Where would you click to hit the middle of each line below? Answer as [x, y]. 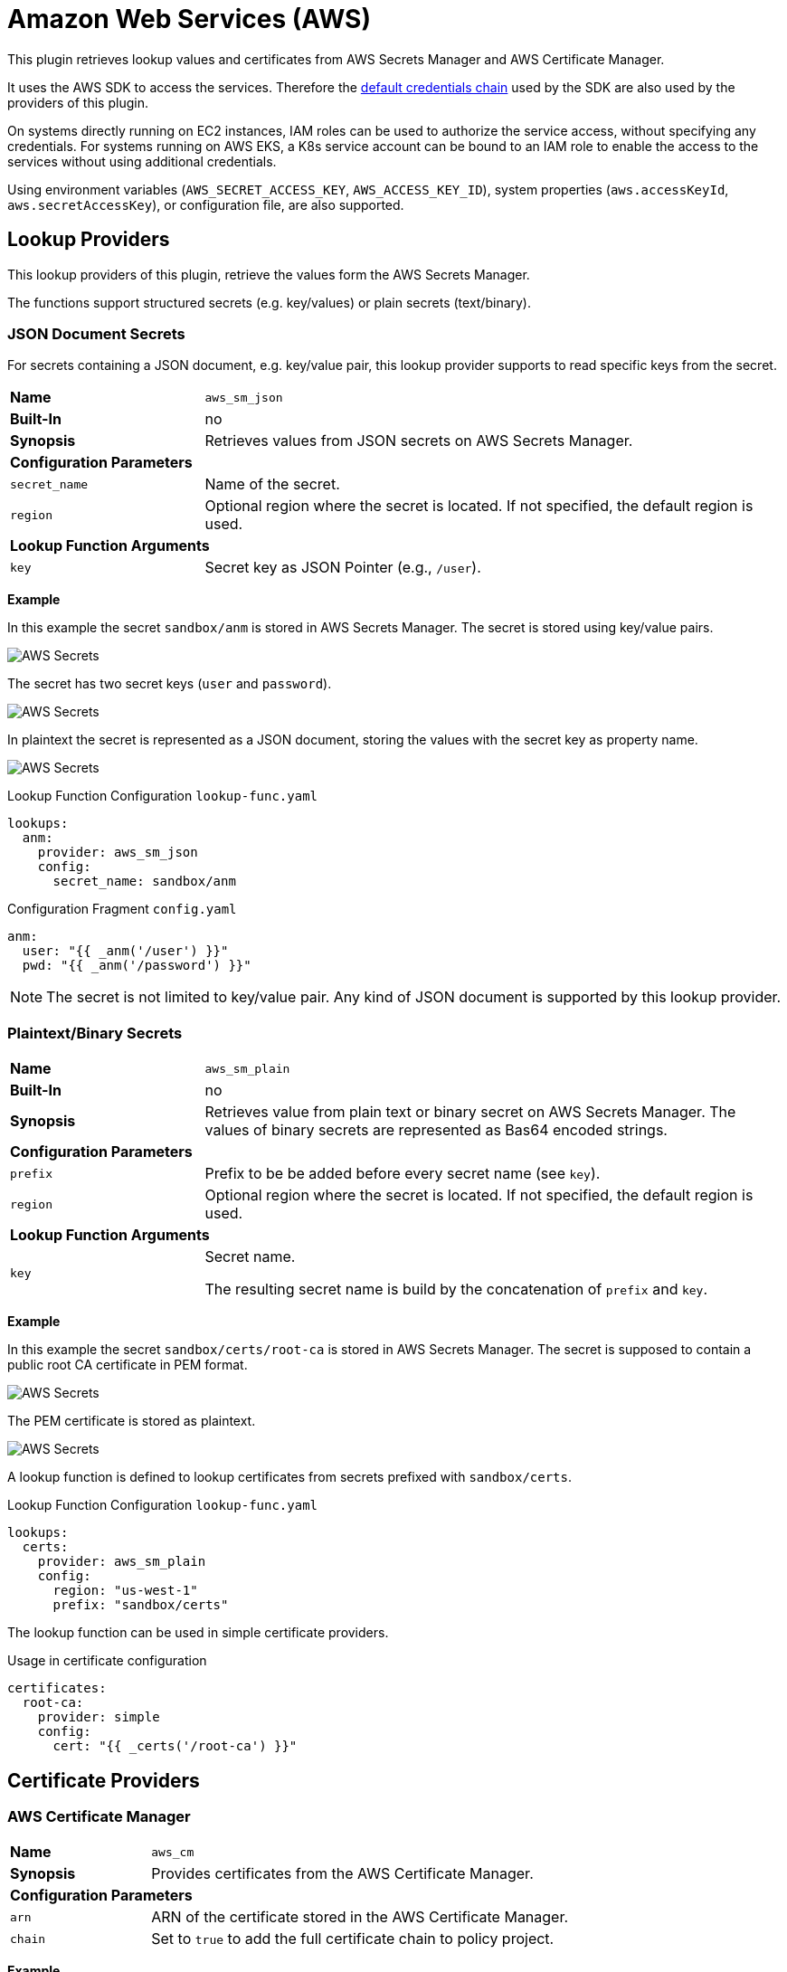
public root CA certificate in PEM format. [128, 1365]
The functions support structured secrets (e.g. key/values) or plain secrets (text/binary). [270, 302]
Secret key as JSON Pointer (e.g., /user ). [343, 568]
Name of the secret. [272, 484]
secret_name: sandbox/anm [144, 882]
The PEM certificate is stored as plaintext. [132, 1421]
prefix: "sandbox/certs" [141, 1605]
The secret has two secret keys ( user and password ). [170, 684]
